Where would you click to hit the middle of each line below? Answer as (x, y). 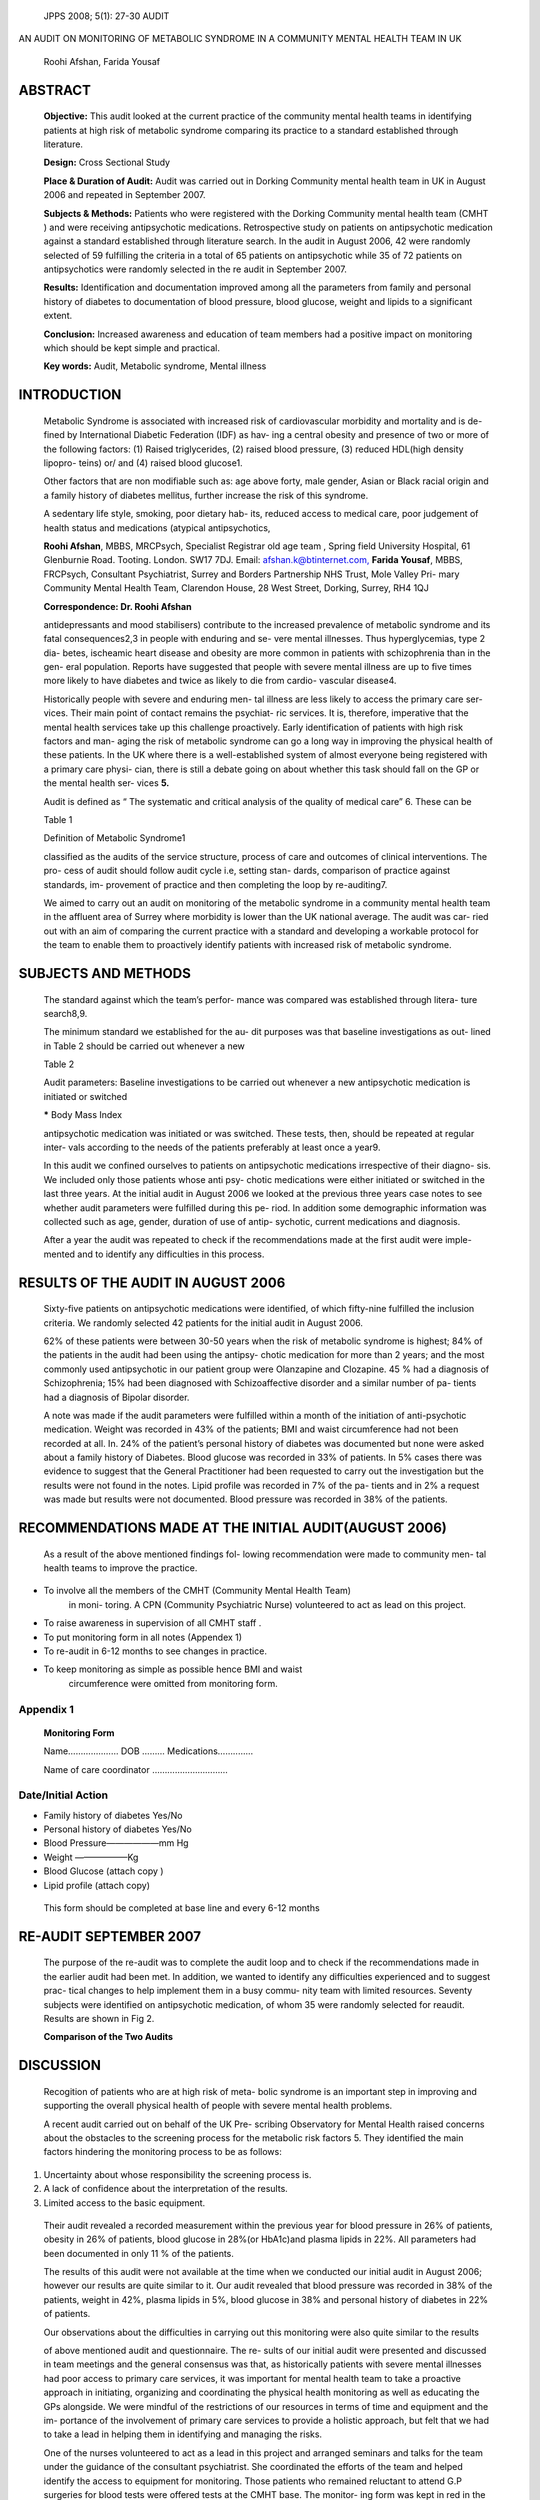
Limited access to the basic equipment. (124, 2202)
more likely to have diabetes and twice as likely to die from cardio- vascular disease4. (220, 681)
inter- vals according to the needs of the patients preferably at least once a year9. (212, 1147)
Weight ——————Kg (91, 1857)
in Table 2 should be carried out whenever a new (144, 1046)
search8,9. (65, 1013)
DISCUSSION (60, 2065)
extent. (58, 316)
